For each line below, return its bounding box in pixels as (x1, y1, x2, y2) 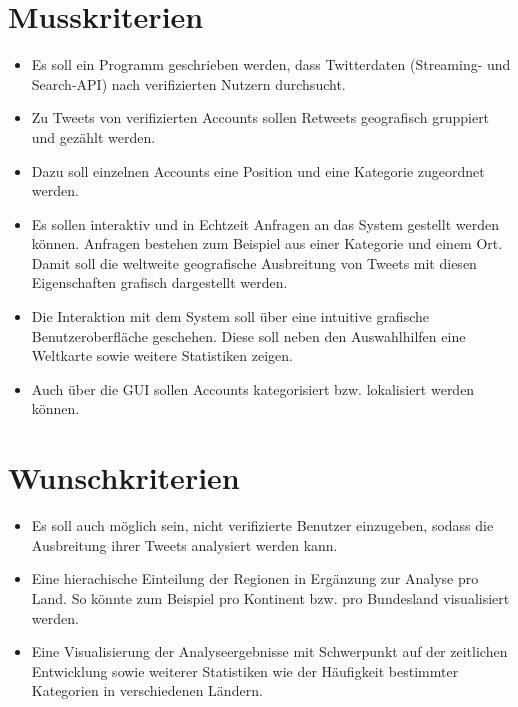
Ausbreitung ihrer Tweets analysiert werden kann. (31, 534, 338, 555)
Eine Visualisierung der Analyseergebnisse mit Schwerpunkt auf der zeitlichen (31, 641, 508, 662)
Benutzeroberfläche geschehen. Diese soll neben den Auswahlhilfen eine (31, 325, 466, 346)
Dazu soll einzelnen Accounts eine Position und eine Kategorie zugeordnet (31, 160, 485, 181)
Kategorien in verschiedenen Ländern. (31, 680, 263, 701)
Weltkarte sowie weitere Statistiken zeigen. (31, 345, 293, 366)
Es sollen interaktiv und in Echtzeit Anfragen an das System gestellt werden (31, 213, 499, 234)
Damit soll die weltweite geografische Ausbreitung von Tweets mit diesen (31, 252, 477, 273)
